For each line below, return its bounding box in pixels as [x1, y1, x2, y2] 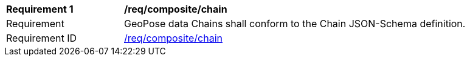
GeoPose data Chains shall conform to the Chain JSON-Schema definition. [124, 18, 466, 30]
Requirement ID [6, 32, 77, 44]
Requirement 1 [6, 3, 74, 15]
